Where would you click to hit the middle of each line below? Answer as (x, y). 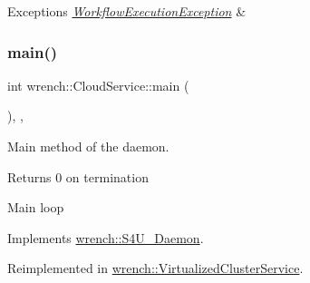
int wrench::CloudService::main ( (98, 85)
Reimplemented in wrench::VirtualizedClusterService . (155, 268)
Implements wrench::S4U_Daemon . (106, 237)
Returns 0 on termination (78, 176)
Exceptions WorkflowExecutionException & (127, 11)
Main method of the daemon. (88, 146)
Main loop (36, 207)
